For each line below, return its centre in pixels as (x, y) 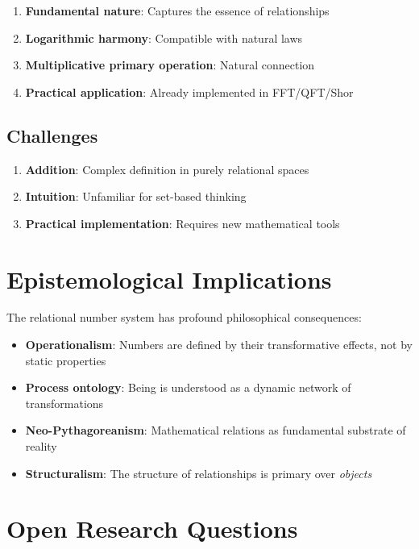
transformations (64, 403)
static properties (66, 360)
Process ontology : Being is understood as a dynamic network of (188, 387)
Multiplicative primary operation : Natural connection (170, 65)
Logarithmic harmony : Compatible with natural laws (164, 37)
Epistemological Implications (169, 279)
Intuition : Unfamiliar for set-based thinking (136, 196)
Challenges (52, 135)
